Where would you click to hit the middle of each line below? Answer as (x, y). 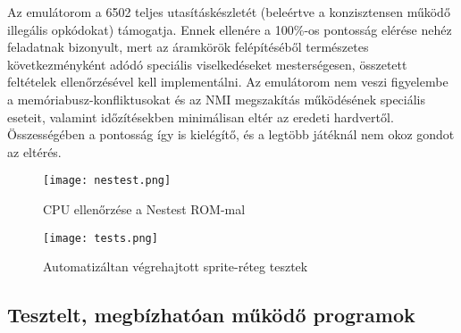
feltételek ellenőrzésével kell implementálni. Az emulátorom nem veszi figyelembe (228, 82)
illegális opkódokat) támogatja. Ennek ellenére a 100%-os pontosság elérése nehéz (230, 29)
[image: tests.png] (101, 238)
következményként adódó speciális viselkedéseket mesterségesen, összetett (207, 64)
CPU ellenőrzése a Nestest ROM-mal (144, 209)
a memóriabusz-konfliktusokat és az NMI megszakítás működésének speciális (217, 99)
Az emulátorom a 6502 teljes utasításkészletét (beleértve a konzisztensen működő (229, 12)
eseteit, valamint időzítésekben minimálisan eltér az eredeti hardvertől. (201, 117)
